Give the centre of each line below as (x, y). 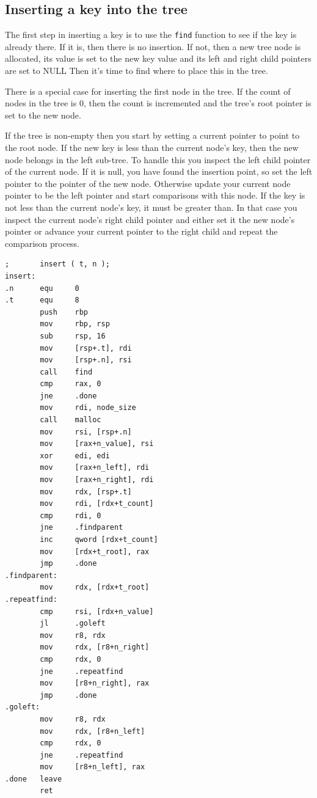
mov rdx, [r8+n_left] (93, 731)
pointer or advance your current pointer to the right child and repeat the (141, 231)
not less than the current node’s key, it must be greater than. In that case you (151, 207)
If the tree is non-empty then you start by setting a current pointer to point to (152, 135)
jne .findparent (82, 528)
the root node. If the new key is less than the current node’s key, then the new (152, 148)
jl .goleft (73, 624)
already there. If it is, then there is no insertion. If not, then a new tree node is (153, 46)
